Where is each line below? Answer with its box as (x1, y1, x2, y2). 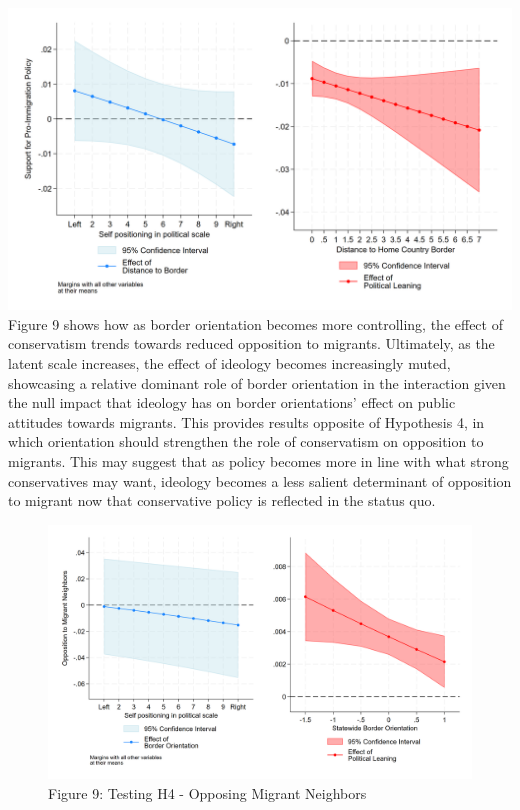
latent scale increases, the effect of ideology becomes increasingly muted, (8, 352, 451, 373)
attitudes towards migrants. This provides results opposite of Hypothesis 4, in (8, 411, 485, 432)
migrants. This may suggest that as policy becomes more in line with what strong (8, 450, 509, 471)
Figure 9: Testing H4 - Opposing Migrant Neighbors (48, 782, 367, 803)
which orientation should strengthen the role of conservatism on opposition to (8, 431, 484, 452)
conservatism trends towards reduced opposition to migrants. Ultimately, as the (8, 333, 495, 354)
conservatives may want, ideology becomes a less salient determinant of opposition (8, 470, 512, 491)
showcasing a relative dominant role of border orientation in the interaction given (8, 372, 506, 393)
